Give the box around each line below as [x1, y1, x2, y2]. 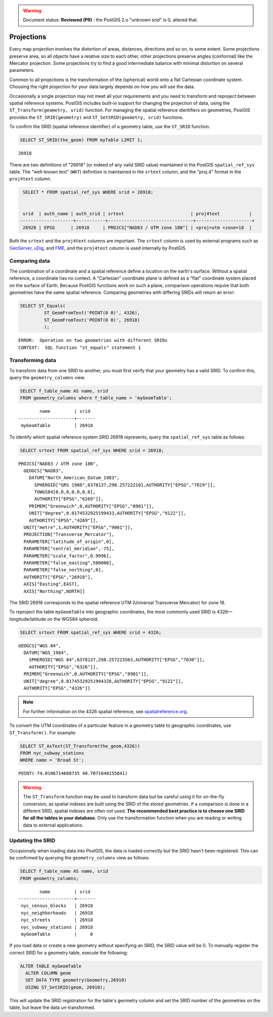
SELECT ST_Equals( [20, 303, 66, 308]
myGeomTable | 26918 [21, 423, 94, 428]
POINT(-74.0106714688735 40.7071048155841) [18, 770, 128, 776]
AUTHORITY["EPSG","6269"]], [34, 496, 104, 502]
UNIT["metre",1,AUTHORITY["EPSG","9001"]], [23, 525, 133, 530]
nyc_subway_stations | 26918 [21, 924, 94, 930]
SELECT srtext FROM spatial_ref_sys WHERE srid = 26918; [20, 447, 164, 453]
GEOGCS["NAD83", [23, 467, 64, 474]
